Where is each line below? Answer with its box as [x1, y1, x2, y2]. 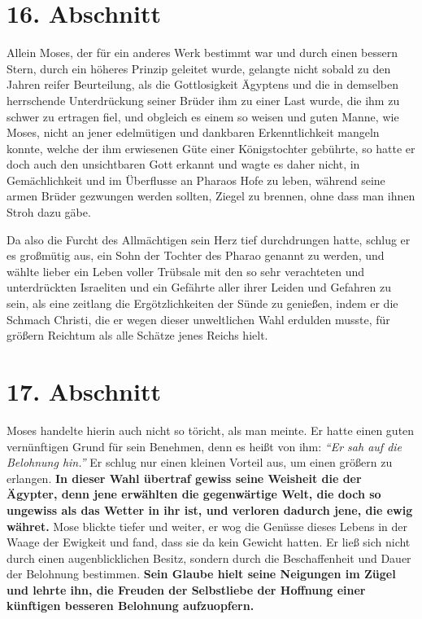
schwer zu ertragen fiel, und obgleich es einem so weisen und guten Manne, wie [7, 108, 399, 125]
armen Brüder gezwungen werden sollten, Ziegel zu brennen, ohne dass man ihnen [7, 187, 415, 204]
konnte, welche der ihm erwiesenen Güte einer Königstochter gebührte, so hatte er [7, 139, 415, 156]
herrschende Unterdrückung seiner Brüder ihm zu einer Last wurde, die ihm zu [7, 91, 400, 108]
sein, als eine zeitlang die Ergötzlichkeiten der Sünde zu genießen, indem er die [7, 295, 398, 312]
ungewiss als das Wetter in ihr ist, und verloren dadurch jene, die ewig [7, 501, 413, 518]
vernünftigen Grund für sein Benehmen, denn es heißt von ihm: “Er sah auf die [7, 437, 402, 454]
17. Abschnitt [7, 375, 161, 407]
